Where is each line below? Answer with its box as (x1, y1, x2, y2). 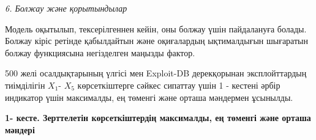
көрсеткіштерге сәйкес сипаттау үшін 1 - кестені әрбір (77, 78, 280, 91)
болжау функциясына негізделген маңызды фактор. (5, 46, 195, 59)
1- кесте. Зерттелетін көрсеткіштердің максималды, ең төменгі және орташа (5, 111, 311, 124)
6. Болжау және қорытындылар (5, 2, 127, 14)
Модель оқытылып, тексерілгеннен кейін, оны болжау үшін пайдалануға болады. (5, 22, 307, 35)
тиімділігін (5, 78, 45, 91)
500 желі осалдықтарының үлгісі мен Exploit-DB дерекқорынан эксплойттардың (5, 67, 307, 79)
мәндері (5, 123, 35, 136)
